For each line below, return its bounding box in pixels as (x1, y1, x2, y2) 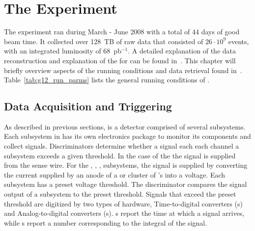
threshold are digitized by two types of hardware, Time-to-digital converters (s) (4, 198, 243, 208)
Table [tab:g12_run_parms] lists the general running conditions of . (4, 75, 210, 85)
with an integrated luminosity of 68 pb (4, 46, 121, 56)
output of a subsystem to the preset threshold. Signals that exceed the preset (4, 189, 236, 199)
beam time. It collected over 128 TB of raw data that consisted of (4, 36, 203, 46)
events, (228, 36, 249, 46)
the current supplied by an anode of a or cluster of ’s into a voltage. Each (4, 169, 226, 180)
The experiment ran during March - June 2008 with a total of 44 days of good (4, 26, 240, 37)
